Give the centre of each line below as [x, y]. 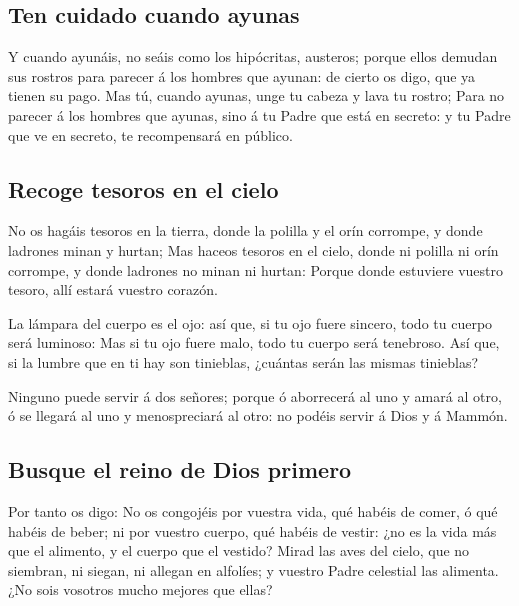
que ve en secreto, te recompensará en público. [150, 134]
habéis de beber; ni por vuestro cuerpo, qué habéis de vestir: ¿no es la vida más [252, 530]
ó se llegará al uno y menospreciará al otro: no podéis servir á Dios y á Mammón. [258, 415]
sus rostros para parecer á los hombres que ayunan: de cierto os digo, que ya [242, 75]
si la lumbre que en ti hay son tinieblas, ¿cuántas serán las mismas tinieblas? [243, 361]
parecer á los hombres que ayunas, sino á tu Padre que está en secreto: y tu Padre [259, 114]
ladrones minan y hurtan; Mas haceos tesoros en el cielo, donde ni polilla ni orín [253, 249]
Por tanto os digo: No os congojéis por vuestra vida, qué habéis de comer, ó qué [253, 510]
